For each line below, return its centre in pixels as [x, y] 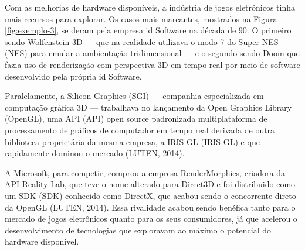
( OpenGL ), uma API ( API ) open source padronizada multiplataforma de [136, 118]
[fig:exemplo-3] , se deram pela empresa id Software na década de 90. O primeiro [148, 30]
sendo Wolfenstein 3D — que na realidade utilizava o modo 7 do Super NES [142, 41]
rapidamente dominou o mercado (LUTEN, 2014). [95, 153]
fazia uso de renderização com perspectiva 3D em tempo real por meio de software [152, 64]
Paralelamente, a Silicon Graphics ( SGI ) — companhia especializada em [134, 96]
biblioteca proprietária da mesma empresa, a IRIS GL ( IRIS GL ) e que [132, 141]
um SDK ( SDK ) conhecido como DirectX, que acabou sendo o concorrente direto [150, 195]
